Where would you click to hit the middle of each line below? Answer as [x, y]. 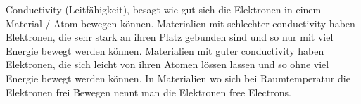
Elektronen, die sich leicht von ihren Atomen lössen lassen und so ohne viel [167, 64]
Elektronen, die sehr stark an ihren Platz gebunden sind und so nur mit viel [170, 37]
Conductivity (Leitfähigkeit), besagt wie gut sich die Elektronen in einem [164, 9]
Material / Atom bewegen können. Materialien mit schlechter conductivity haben [180, 23]
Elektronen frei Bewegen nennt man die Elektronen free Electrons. [148, 92]
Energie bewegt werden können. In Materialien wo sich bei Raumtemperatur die [178, 78]
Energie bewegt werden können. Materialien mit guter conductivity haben [165, 50]
